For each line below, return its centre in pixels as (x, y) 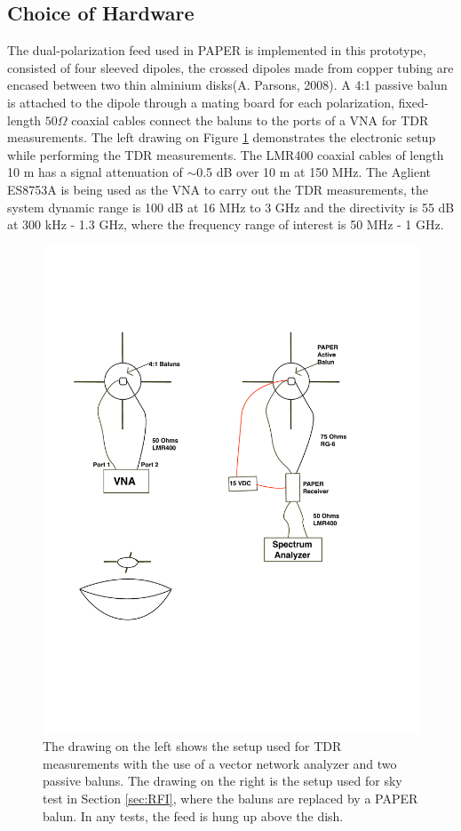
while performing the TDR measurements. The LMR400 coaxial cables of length (226, 154)
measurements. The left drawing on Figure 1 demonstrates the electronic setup (222, 137)
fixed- (413, 102)
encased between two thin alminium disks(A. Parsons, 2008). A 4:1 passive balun (227, 85)
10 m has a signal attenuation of (95, 172)
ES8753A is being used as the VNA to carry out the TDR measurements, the (218, 189)
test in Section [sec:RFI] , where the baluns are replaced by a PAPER (230, 798)
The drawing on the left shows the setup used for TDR (192, 746)
